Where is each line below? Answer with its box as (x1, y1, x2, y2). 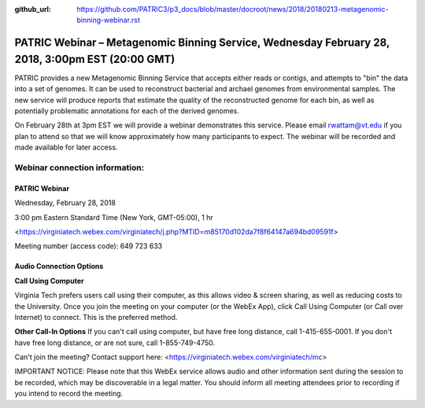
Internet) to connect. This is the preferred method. (14, 312, 178, 322)
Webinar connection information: (14, 162, 145, 173)
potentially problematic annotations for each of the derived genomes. (14, 106, 240, 116)
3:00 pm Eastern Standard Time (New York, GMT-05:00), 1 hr (14, 212, 214, 222)
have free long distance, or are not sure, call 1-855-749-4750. (14, 338, 216, 347)
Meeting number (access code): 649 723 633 (14, 241, 163, 251)
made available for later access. (14, 142, 118, 153)
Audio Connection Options (14, 262, 104, 271)
